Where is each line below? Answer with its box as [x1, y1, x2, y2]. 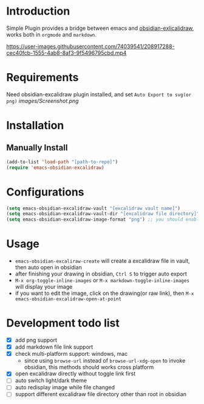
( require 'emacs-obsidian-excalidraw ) [6, 165, 104, 171]
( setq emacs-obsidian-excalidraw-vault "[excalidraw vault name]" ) [6, 205, 181, 211]
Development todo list [6, 316, 120, 330]
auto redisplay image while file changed [15, 384, 115, 391]
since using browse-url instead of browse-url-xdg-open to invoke [24, 357, 186, 364]
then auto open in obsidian [15, 264, 82, 271]
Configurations [6, 185, 84, 199]
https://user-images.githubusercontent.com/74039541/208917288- [6, 43, 175, 50]
